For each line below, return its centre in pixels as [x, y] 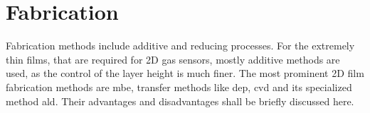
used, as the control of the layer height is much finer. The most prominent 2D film [185, 73]
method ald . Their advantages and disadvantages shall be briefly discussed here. [180, 101]
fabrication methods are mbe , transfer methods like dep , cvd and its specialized [179, 87]
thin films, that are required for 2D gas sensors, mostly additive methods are [173, 59]
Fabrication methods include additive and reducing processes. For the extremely [180, 46]
